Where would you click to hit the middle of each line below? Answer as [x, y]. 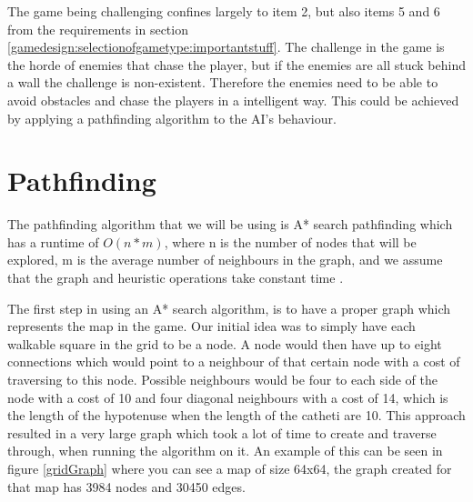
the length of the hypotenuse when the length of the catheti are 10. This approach [236, 415]
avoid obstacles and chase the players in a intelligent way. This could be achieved [233, 100]
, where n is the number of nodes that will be [290, 241]
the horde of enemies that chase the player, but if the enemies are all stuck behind [236, 64]
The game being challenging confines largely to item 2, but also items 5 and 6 [224, 11]
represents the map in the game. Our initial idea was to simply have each [211, 326]
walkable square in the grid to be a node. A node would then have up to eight [225, 343]
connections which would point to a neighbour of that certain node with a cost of [234, 361]
